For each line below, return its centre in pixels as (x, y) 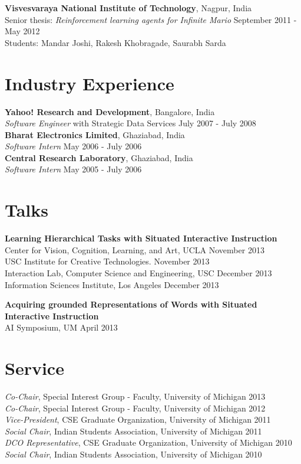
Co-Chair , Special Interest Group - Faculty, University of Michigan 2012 (135, 408)
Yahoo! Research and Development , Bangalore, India (110, 111)
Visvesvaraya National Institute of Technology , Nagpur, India (128, 8)
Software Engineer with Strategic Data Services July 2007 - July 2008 (130, 123)
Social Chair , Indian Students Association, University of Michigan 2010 (133, 454)
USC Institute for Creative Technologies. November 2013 (107, 261)
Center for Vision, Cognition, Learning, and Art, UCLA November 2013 (135, 249)
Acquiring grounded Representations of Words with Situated (131, 304)
